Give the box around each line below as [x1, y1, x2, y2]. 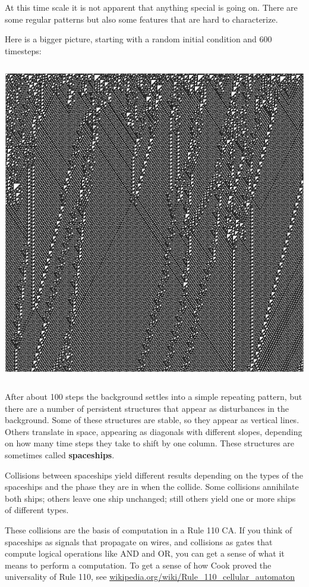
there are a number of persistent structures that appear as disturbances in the [5, 402, 289, 414]
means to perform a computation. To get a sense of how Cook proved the [5, 558, 272, 571]
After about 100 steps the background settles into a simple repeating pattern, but [5, 390, 302, 402]
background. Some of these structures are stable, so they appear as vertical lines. [5, 414, 299, 426]
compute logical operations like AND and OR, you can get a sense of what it [5, 547, 285, 560]
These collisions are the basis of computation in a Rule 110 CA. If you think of [5, 523, 292, 536]
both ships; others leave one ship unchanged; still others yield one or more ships [5, 492, 296, 504]
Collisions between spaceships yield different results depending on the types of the [5, 468, 303, 481]
